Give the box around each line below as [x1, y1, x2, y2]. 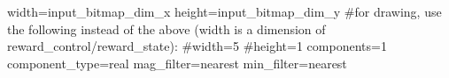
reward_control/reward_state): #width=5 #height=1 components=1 [7, 37, 387, 55]
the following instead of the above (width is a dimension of [7, 19, 326, 38]
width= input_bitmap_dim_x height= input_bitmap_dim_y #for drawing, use [7, 3, 442, 20]
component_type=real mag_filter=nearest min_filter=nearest [7, 53, 347, 72]
